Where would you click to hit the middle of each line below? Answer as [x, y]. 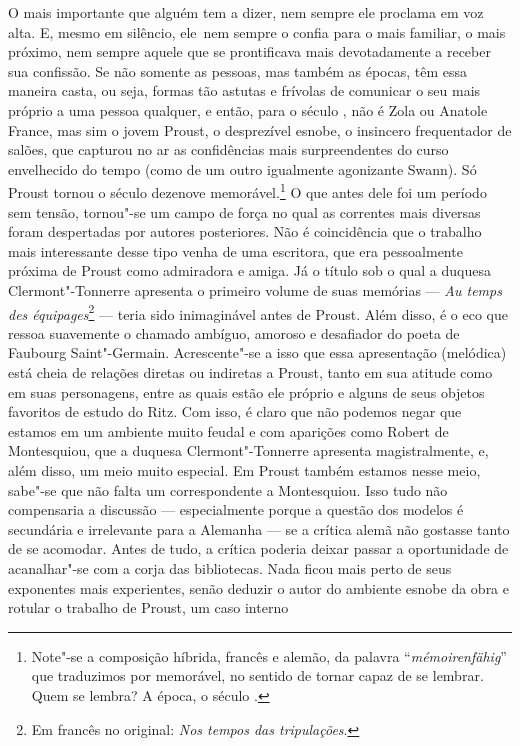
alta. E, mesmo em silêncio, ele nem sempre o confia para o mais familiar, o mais [257, 31]
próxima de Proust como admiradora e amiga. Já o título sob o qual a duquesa [249, 270]
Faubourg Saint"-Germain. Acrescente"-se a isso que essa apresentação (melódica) [257, 352]
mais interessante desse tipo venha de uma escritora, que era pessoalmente [235, 250]
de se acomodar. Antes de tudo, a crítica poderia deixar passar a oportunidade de [258, 548]
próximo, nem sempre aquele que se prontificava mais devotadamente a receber [249, 51]
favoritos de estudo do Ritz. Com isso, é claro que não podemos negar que [235, 411]
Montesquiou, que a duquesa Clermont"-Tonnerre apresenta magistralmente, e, [248, 450]
